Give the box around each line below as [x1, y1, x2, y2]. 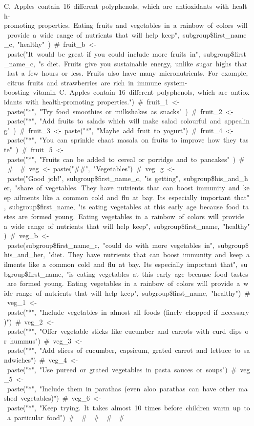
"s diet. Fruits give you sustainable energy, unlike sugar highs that [38, 58, 248, 68]
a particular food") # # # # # [7, 412, 125, 422]
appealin [224, 116, 250, 126]
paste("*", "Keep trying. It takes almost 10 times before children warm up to [7, 402, 250, 412]
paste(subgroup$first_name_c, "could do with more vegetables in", [7, 240, 214, 250]
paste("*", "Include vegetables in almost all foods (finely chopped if [7, 307, 218, 317]
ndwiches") [4, 354, 36, 365]
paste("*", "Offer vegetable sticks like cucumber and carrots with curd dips [7, 326, 242, 336]
